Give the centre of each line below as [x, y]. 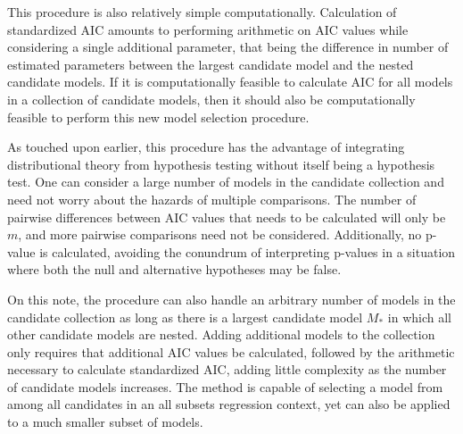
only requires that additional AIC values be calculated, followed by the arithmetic [231, 351]
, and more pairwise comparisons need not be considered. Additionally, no [220, 234]
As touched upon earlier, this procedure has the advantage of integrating [206, 147]
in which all [419, 317]
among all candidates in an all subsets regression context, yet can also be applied [229, 404]
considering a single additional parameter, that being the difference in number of [228, 47]
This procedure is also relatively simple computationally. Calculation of [202, 12]
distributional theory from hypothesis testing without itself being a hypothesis [221, 164]
